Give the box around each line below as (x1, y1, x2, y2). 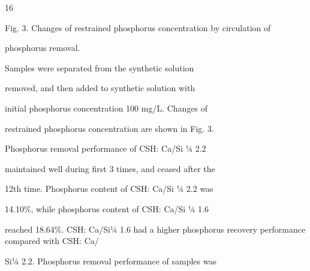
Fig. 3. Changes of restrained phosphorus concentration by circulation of (5, 21, 271, 34)
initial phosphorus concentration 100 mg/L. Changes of (5, 101, 208, 114)
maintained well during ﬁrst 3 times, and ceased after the (5, 162, 215, 174)
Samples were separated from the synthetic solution (5, 61, 194, 74)
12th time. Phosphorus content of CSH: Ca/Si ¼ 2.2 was (5, 182, 213, 195)
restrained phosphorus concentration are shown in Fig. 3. (5, 122, 214, 134)
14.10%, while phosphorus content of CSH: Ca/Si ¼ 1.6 (5, 202, 209, 215)
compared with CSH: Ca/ (5, 234, 99, 247)
